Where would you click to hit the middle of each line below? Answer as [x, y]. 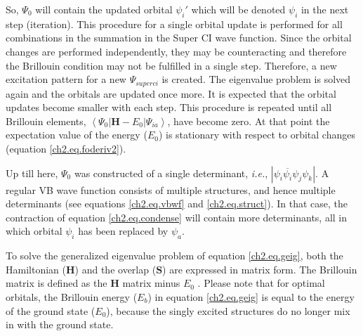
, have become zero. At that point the [249, 121]
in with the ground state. [60, 324]
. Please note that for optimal [261, 283]
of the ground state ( [51, 310]
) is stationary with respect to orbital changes [257, 135]
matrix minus [151, 283]
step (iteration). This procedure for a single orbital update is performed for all [174, 24]
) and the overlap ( [115, 269]
